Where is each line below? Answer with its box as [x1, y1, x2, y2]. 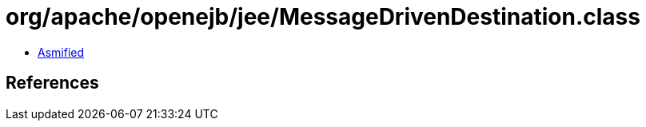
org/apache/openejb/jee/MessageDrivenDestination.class [6, 3, 640, 30]
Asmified [38, 45, 85, 59]
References [6, 73, 99, 93]
